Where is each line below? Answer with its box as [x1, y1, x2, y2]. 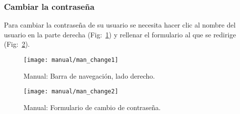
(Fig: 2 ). [4, 39, 30, 49]
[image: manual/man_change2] [24, 88, 119, 95]
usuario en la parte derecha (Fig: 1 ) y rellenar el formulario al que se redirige [4, 29, 236, 39]
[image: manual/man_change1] [24, 57, 119, 63]
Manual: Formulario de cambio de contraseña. [24, 102, 161, 112]
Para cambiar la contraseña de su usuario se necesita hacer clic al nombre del [4, 20, 236, 30]
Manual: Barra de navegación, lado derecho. [24, 70, 155, 81]
